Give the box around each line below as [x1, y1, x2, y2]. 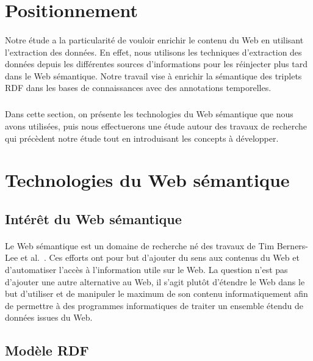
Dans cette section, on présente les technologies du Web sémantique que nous [5, 108, 293, 120]
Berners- [276, 239, 309, 252]
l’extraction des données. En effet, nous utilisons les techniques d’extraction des [5, 45, 302, 58]
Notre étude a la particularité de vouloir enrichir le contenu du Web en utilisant [5, 33, 304, 46]
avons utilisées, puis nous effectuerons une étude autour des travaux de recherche [5, 119, 307, 132]
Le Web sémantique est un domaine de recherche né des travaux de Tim [5, 239, 275, 252]
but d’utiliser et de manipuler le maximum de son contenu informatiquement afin [5, 287, 308, 300]
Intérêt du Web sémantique [5, 209, 182, 228]
